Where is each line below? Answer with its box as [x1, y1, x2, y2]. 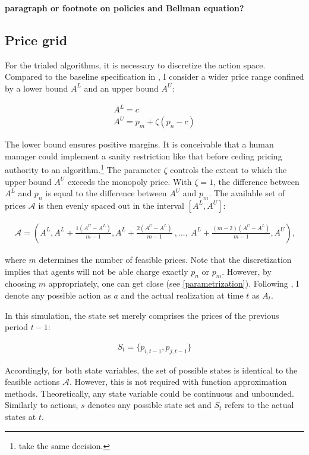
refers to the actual [224, 398, 294, 411]
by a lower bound [5, 81, 68, 94]
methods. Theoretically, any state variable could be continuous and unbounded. [5, 387, 294, 399]
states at [5, 410, 36, 422]
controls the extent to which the [170, 163, 287, 175]
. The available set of [209, 187, 285, 199]
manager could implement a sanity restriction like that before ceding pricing [5, 149, 282, 162]
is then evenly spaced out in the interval [38, 199, 185, 211]
